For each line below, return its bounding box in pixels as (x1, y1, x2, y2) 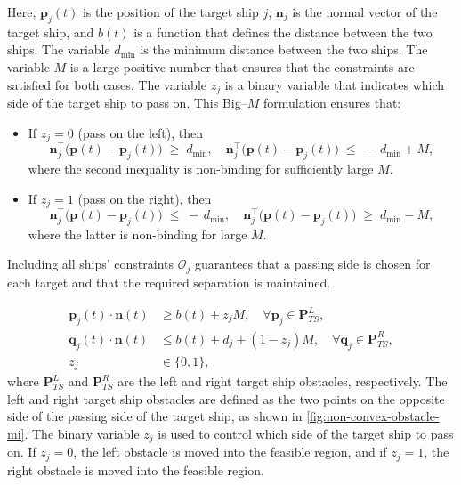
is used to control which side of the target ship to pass (158, 424, 454, 442)
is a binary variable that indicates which (224, 75, 445, 93)
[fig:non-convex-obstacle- (306, 407, 440, 425)
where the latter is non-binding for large (28, 224, 247, 243)
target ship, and (7, 22, 94, 41)
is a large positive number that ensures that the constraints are (69, 57, 415, 76)
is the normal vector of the (292, 3, 438, 20)
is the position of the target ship (82, 3, 259, 20)
